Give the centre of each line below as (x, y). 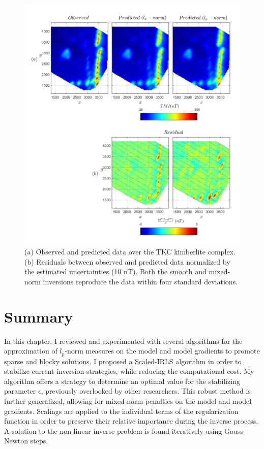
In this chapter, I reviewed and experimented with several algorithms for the (123, 341)
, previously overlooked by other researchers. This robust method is (146, 391)
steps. (39, 441)
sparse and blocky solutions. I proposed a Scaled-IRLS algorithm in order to (123, 361)
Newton (16, 441)
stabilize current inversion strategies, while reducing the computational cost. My (129, 371)
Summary (39, 316)
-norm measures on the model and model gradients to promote (162, 351)
